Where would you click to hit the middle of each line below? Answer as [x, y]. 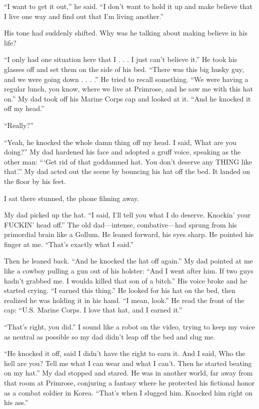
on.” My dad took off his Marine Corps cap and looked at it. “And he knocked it [127, 98]
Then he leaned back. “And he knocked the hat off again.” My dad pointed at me [128, 261]
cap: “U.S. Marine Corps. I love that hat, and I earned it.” [93, 310]
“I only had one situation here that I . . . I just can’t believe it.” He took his [121, 59]
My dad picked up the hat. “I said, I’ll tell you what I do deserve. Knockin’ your [127, 215]
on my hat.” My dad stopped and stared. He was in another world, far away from [128, 373]
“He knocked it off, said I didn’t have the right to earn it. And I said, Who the [125, 353]
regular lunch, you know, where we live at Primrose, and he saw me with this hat [128, 89]
